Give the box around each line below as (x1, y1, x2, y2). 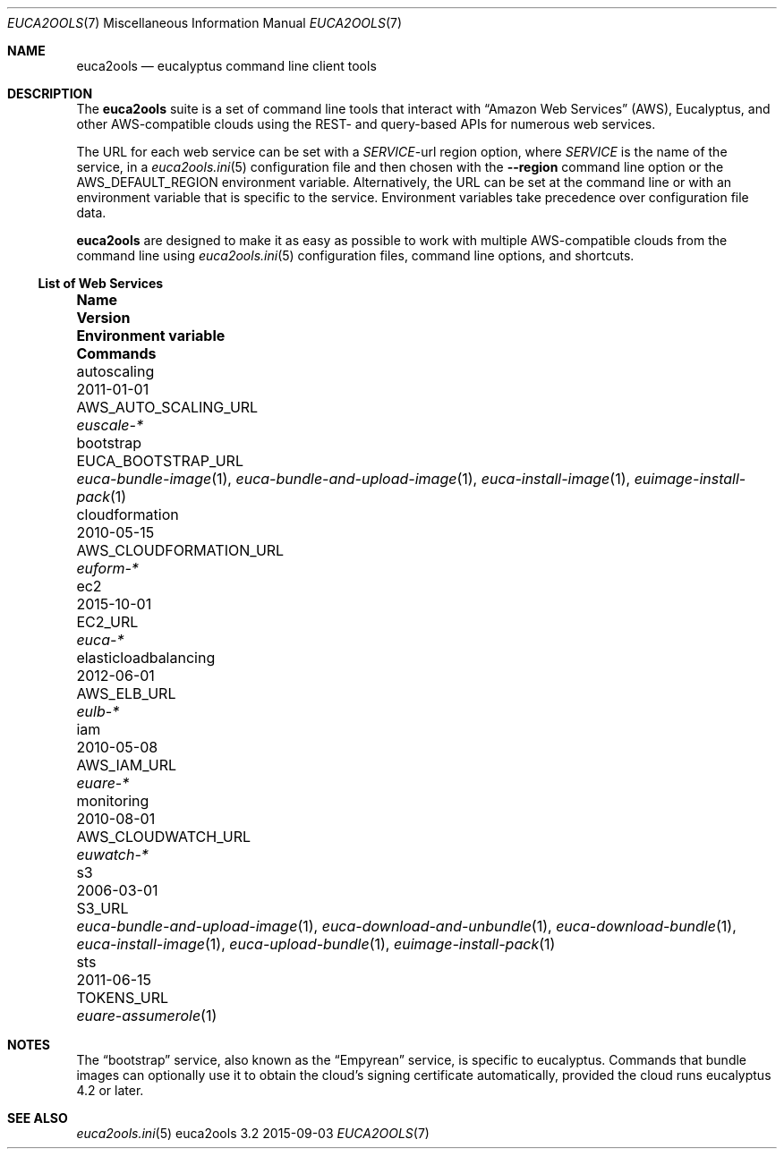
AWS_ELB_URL (76, 684, 176, 702)
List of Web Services (38, 276, 164, 291)
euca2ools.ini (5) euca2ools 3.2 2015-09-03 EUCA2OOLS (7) (76, 1126, 430, 1141)
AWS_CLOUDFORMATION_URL (76, 541, 285, 559)
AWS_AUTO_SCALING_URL (76, 398, 259, 416)
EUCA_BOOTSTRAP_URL (76, 452, 243, 470)
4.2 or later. (76, 1083, 144, 1098)
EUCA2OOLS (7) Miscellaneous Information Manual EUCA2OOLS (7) (7, 15, 403, 30)
